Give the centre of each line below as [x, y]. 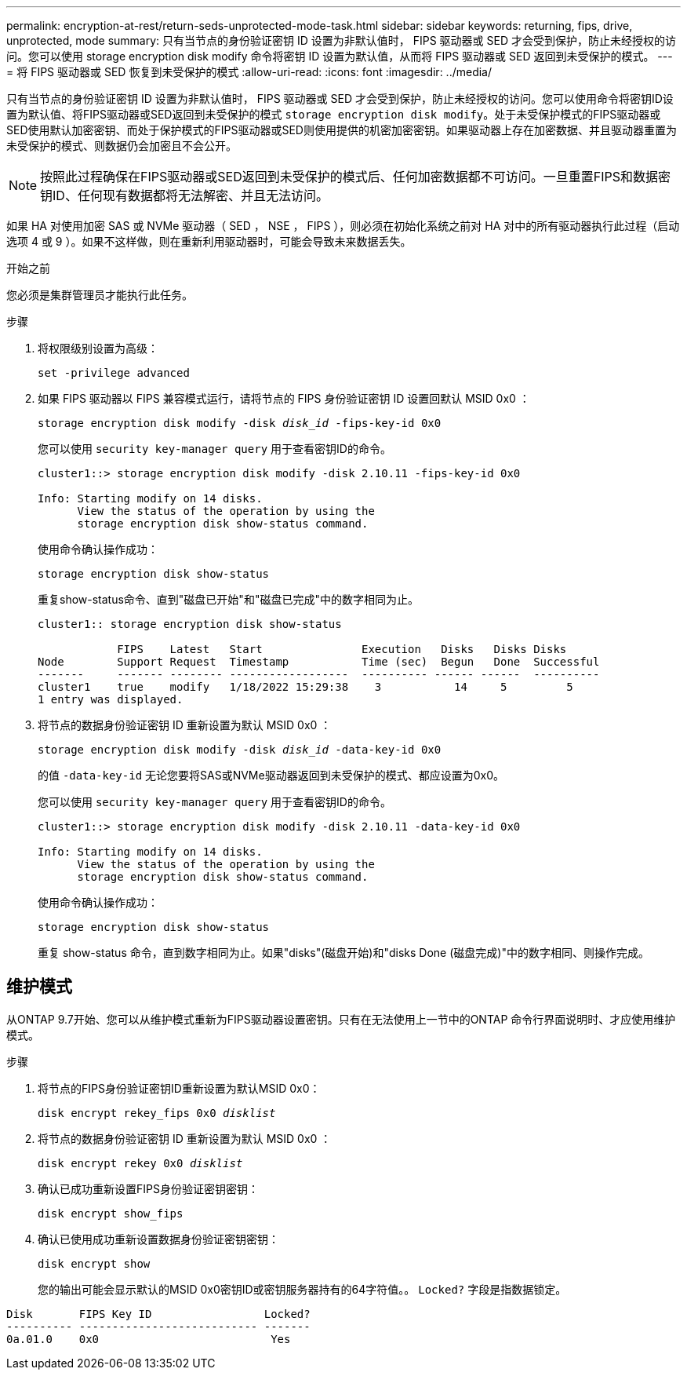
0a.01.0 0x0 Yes [149, 1339]
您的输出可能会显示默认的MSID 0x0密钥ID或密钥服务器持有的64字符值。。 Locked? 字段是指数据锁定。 [302, 1289]
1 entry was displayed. [111, 699]
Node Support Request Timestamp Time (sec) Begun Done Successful [319, 662]
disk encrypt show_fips [111, 1213]
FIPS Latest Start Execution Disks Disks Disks [342, 649]
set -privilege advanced [114, 373]
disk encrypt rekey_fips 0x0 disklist [157, 1113]
